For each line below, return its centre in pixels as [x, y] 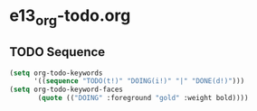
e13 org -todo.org [70, 17]
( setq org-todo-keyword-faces [67, 90]
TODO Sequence [57, 52]
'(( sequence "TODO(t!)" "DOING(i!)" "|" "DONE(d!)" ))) [139, 81]
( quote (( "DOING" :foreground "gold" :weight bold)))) [143, 98]
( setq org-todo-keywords [56, 73]
